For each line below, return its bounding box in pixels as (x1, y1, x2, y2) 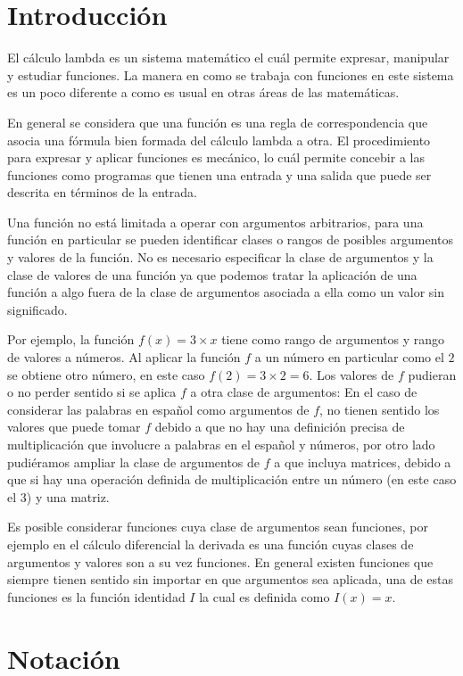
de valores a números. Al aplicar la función (7, 348, 241, 367)
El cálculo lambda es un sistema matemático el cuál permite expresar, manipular (7, 48, 450, 67)
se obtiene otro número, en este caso (7, 365, 205, 383)
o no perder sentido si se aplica (7, 383, 177, 401)
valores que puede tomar (7, 417, 141, 436)
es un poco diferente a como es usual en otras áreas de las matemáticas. (7, 83, 400, 102)
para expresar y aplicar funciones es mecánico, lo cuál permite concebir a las (7, 148, 425, 167)
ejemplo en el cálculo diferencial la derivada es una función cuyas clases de (7, 534, 414, 553)
